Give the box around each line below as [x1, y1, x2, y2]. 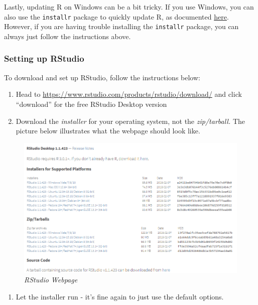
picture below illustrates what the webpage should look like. [16, 125, 200, 136]
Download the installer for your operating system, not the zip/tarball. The [16, 115, 245, 126]
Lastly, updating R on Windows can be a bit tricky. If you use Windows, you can [4, 2, 254, 12]
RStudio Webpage [24, 274, 78, 285]
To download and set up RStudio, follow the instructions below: [4, 72, 200, 82]
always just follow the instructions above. [4, 31, 131, 41]
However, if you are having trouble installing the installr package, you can [4, 21, 239, 32]
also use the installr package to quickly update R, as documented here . [4, 11, 229, 22]
